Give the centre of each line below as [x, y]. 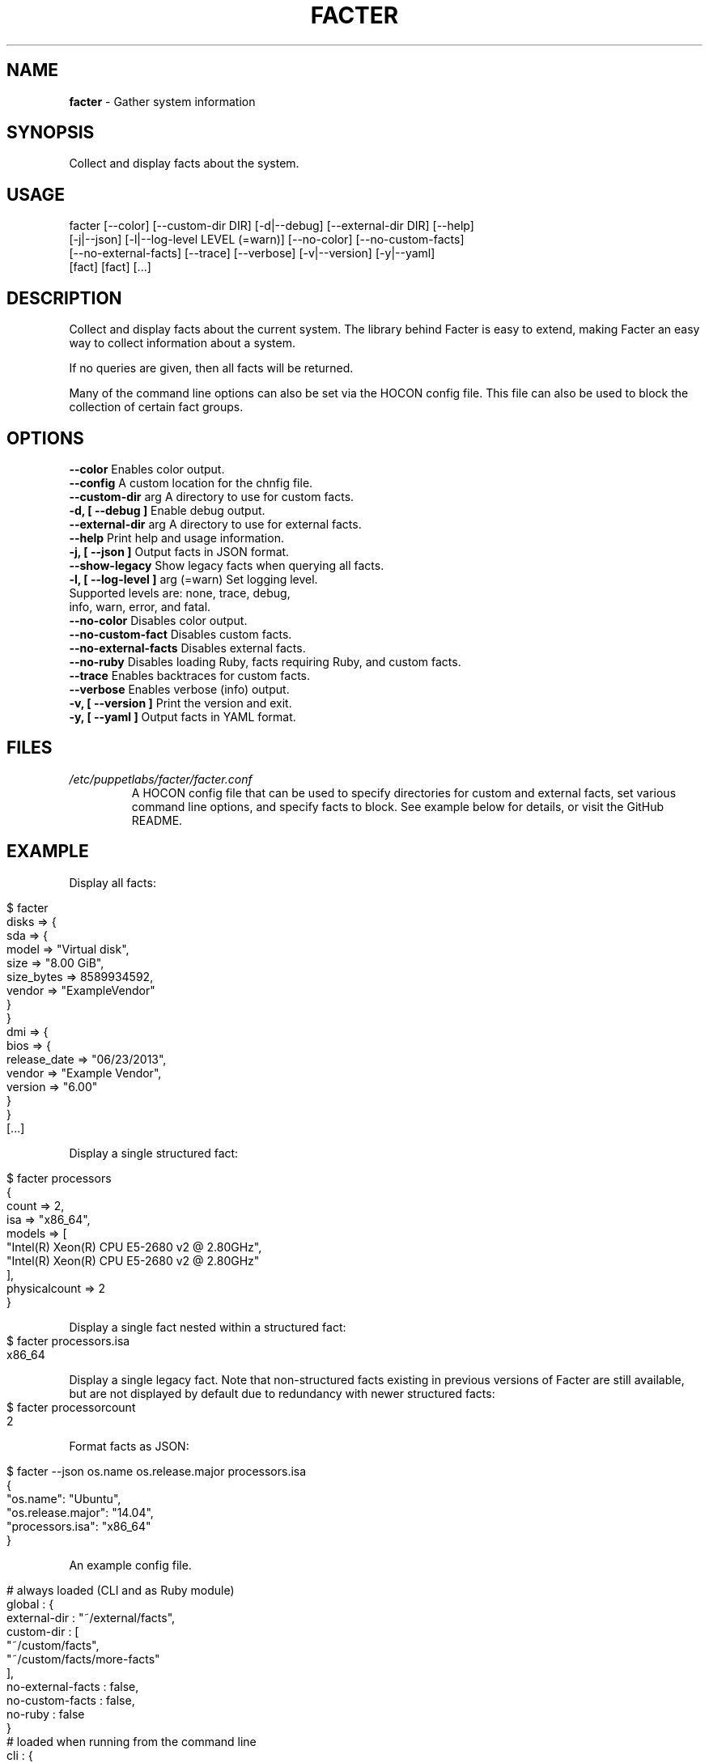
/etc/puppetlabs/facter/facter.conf [161, 779]
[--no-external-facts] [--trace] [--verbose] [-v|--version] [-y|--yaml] [252, 253]
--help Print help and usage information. [176, 537]
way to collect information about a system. [182, 343]
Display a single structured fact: [154, 1153]
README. [157, 820]
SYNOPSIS [51, 133]
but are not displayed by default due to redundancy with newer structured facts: [282, 1393]
